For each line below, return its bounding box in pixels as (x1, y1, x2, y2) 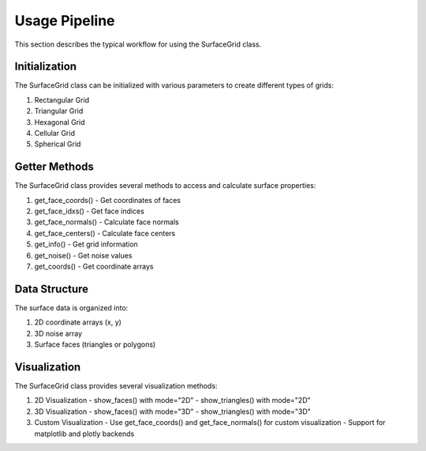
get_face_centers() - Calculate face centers (34, 228, 176, 238)
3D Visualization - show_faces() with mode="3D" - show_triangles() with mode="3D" (34, 407, 312, 416)
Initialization (14, 60, 77, 73)
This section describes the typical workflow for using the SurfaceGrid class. (14, 39, 262, 49)
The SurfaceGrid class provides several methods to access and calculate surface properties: (14, 181, 316, 190)
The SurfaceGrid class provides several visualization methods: (14, 381, 218, 391)
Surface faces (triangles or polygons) (34, 340, 156, 349)
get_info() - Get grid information (34, 239, 138, 249)
